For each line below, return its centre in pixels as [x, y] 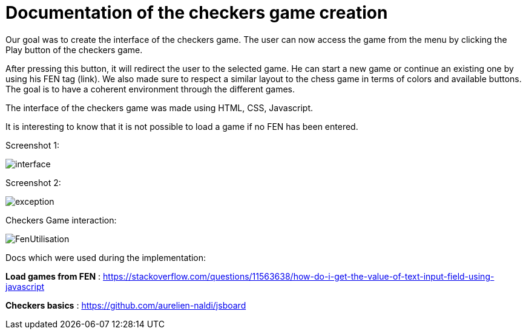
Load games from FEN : [53, 276]
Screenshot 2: [33, 182]
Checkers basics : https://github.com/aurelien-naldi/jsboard [126, 305]
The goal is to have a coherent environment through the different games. [150, 89]
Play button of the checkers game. [74, 50]
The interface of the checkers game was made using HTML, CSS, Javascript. [159, 108]
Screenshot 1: [32, 145]
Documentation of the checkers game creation [197, 13]
